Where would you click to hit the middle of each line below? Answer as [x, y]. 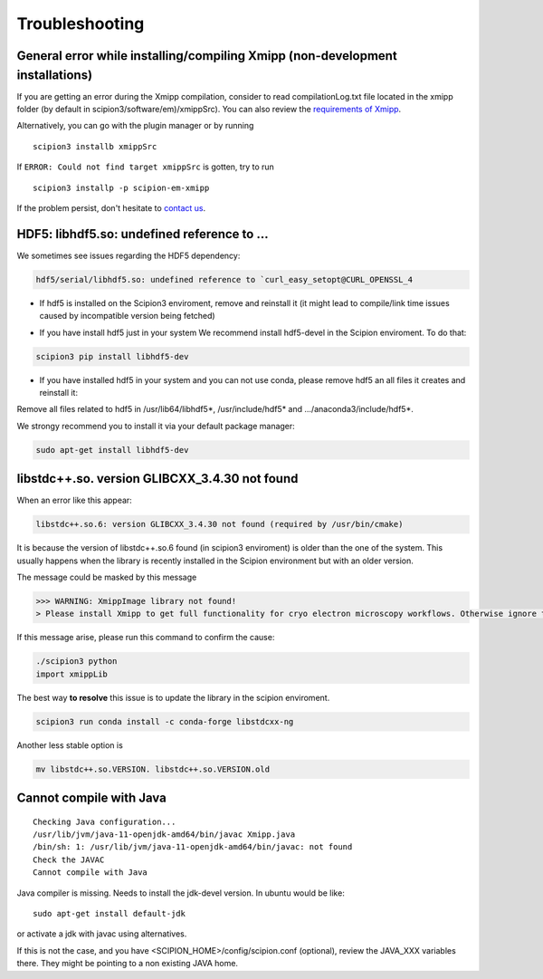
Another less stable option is [70, 745]
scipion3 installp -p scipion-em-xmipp [121, 187]
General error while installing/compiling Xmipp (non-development [207, 56]
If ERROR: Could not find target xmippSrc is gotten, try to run [146, 167]
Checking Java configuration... [105, 821]
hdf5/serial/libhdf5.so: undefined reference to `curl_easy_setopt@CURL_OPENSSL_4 [224, 279]
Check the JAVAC [69, 859]
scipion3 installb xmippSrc [95, 146]
